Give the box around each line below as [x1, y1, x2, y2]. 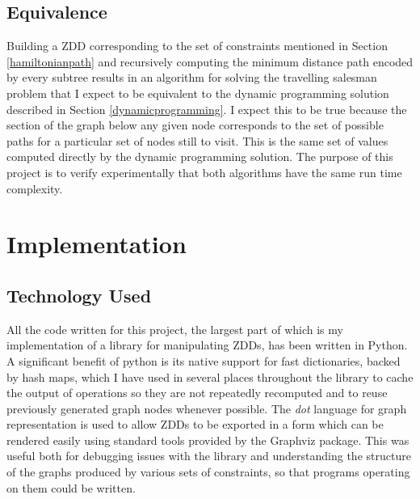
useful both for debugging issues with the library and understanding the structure [6, 447, 411, 464]
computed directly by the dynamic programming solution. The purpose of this [6, 148, 393, 165]
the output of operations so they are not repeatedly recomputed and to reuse [6, 384, 388, 401]
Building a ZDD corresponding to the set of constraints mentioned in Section [6, 37, 388, 54]
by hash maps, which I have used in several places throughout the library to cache [6, 368, 414, 385]
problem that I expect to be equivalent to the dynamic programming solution [6, 84, 389, 101]
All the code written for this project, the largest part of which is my [6, 320, 343, 337]
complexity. [6, 180, 63, 197]
